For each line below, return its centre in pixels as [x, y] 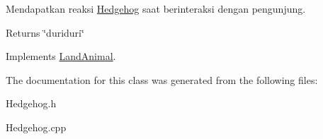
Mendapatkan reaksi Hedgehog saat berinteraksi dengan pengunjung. [156, 8]
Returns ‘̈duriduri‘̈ [45, 32]
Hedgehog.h [31, 103]
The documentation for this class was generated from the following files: [162, 79]
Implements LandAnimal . [61, 56]
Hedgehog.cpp [36, 127]
